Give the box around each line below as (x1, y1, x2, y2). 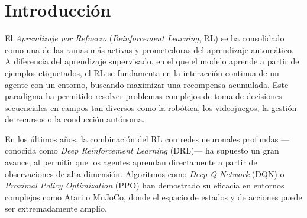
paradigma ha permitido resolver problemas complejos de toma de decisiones (5, 90, 282, 102)
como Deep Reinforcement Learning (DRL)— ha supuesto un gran (38, 144, 279, 157)
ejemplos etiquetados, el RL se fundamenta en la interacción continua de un (5, 66, 279, 79)
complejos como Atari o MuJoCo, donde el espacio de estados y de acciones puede (5, 190, 302, 203)
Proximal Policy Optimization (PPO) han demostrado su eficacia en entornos (5, 179, 285, 191)
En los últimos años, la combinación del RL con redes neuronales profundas (5, 132, 279, 145)
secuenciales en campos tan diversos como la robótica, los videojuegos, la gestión (5, 101, 297, 113)
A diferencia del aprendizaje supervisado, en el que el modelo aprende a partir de (5, 55, 299, 67)
